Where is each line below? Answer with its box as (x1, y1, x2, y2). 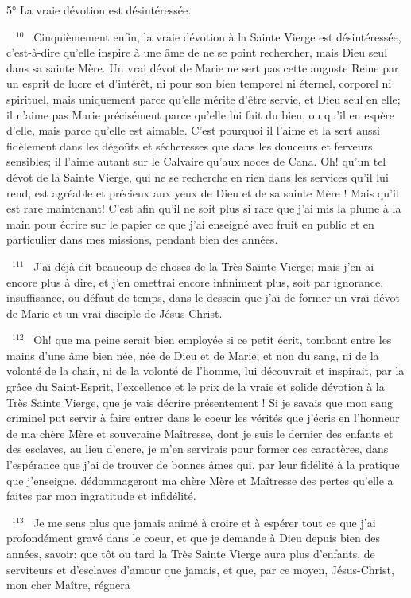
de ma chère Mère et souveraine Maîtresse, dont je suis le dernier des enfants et (6, 424, 394, 441)
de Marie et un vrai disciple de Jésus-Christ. (6, 304, 223, 321)
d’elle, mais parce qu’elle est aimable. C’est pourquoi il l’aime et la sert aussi (6, 122, 380, 139)
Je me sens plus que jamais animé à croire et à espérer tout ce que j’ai (33, 514, 376, 530)
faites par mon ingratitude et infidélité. (6, 487, 196, 504)
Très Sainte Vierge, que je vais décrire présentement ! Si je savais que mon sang (6, 393, 393, 410)
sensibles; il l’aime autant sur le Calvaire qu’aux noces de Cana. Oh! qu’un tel (6, 153, 386, 170)
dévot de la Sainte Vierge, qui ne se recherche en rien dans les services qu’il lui (6, 168, 389, 185)
